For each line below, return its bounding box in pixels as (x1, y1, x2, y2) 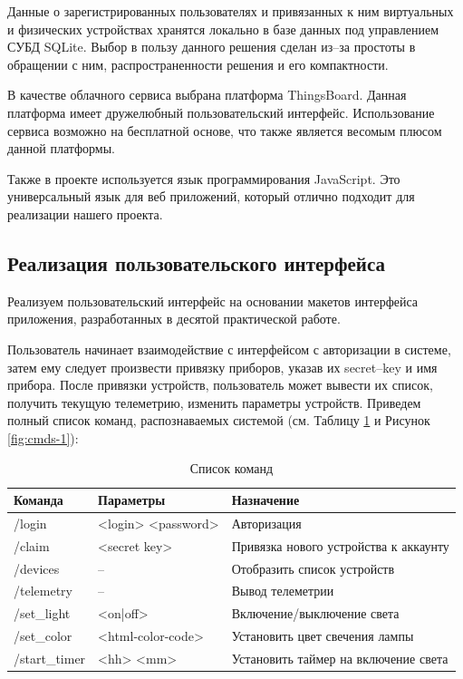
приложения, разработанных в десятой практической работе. (7, 309, 341, 328)
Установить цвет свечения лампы (231, 626, 414, 645)
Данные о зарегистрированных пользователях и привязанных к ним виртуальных (7, 2, 454, 20)
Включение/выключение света (231, 604, 400, 623)
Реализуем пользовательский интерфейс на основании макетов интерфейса (7, 291, 419, 310)
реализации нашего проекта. (7, 204, 163, 223)
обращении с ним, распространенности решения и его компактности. (7, 54, 389, 73)
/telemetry (14, 581, 72, 600)
